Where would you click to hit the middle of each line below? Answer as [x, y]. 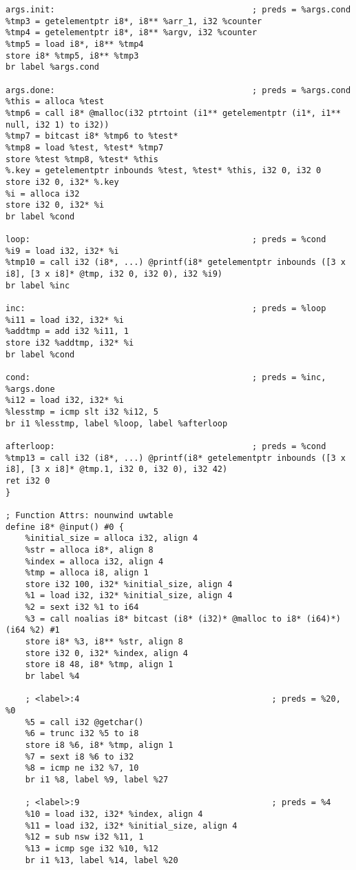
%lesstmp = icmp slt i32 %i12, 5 [82, 412]
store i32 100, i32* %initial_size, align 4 [129, 584]
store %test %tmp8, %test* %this [82, 159]
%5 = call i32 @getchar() [84, 722]
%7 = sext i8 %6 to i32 [80, 757]
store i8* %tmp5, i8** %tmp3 [72, 56]
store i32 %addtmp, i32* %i [70, 343]
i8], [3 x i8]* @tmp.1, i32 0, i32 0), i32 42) [117, 469]
